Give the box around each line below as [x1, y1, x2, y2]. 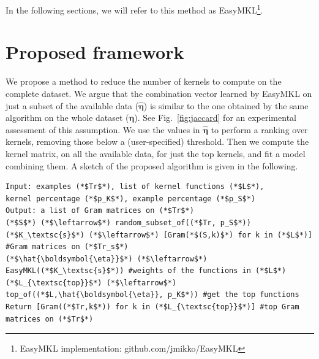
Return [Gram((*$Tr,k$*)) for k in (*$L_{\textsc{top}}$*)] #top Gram [6, 303, 299, 312]
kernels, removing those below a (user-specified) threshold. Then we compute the [6, 135, 309, 148]
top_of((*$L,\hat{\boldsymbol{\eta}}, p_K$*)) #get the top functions [6, 290, 299, 299]
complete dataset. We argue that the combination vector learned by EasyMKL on [6, 87, 312, 99]
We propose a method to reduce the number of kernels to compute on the [6, 75, 282, 88]
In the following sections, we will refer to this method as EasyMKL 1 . [6, 2, 263, 16]
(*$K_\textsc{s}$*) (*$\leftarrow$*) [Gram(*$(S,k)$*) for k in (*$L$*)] [6, 230, 313, 239]
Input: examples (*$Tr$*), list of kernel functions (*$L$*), [6, 182, 265, 191]
